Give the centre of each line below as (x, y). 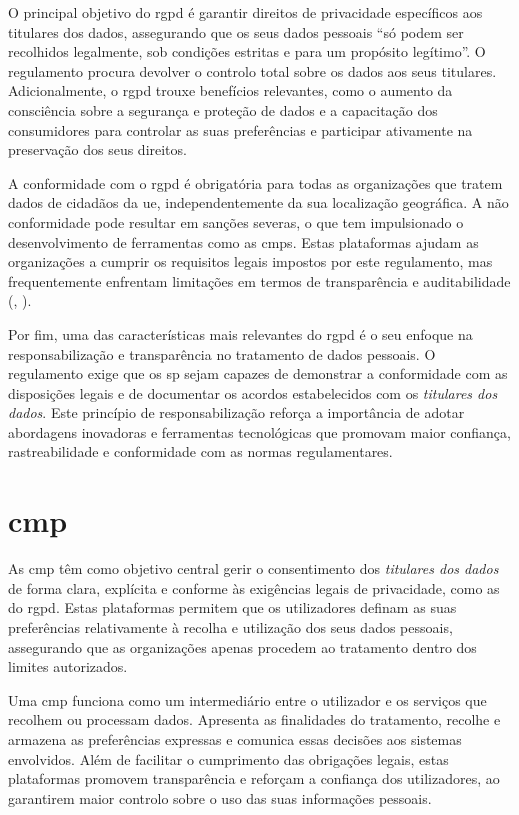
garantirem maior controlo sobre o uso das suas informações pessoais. (220, 797)
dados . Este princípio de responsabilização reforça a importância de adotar (236, 412)
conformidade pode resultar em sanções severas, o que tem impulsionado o (236, 221)
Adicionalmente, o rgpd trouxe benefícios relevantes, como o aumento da (230, 90)
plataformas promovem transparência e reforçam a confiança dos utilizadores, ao (254, 778)
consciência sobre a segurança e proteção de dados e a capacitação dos (223, 109)
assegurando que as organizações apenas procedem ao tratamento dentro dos (242, 646)
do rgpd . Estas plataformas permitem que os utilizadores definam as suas (232, 607)
